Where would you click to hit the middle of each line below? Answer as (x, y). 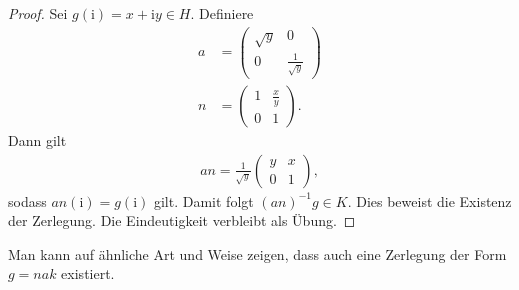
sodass (27, 200)
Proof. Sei (38, 13)
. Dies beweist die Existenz (429, 200)
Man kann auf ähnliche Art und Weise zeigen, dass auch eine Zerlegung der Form (257, 253)
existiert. (88, 273)
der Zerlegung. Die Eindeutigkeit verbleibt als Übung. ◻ (182, 220)
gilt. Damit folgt (203, 200)
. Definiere (222, 13)
